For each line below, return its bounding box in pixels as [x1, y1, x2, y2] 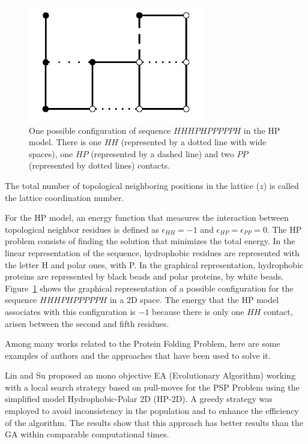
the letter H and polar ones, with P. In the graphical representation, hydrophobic [5, 258, 304, 271]
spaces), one [29, 147, 73, 160]
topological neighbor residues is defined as [5, 223, 159, 235]
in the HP [243, 124, 280, 136]
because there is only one [152, 305, 244, 317]
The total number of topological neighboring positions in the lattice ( [5, 179, 260, 191]
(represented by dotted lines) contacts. [29, 159, 171, 172]
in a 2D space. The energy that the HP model [109, 293, 279, 306]
